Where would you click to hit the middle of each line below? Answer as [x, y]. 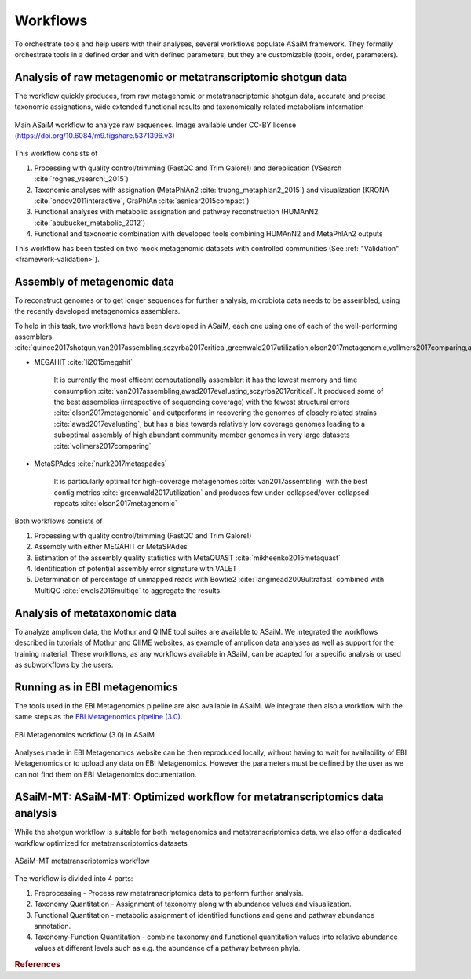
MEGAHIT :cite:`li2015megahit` [84, 362]
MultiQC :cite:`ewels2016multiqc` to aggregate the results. [128, 590]
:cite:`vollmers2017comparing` [103, 446]
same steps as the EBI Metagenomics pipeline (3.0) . [99, 717]
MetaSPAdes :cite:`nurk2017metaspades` [101, 464]
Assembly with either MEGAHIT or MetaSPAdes [111, 547]
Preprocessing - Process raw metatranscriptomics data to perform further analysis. [169, 893]
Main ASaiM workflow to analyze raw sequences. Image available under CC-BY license [155, 125]
